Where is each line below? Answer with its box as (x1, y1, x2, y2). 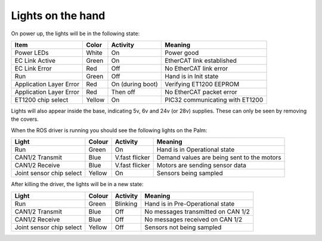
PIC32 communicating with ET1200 (165, 96, 264, 104)
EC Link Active (14, 56, 56, 65)
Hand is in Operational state (156, 145, 235, 154)
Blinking (114, 199, 138, 208)
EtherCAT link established (165, 56, 237, 65)
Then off (111, 87, 135, 96)
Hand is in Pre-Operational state (144, 199, 235, 208)
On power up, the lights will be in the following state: (11, 30, 140, 37)
